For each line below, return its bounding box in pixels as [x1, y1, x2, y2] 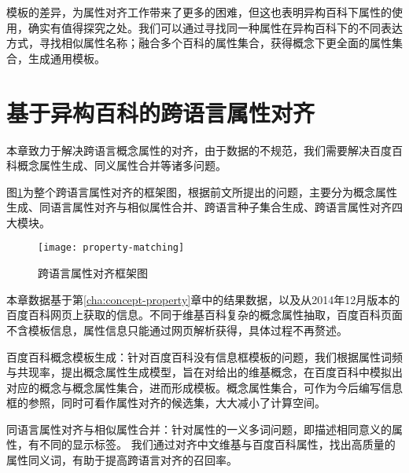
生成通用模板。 [28, 49, 105, 66]
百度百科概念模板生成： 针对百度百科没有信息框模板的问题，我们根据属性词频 [6, 348, 403, 365]
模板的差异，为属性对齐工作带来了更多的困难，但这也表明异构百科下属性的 [6, 4, 392, 20]
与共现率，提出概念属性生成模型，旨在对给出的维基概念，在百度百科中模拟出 [6, 364, 403, 380]
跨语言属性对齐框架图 [38, 265, 148, 281]
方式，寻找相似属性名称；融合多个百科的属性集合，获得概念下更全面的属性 [6, 35, 392, 51]
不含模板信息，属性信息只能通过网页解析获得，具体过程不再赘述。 [6, 321, 348, 338]
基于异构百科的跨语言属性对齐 [6, 96, 315, 128]
